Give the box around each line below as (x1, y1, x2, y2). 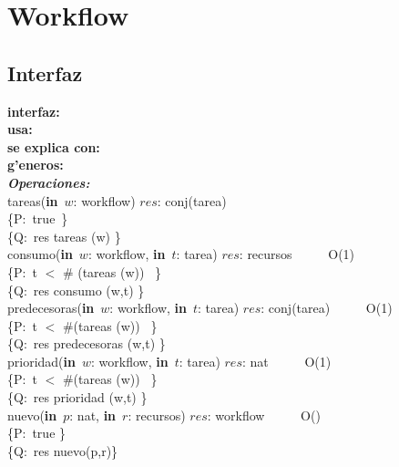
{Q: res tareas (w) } (7, 226, 121, 245)
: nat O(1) (241, 351, 332, 370)
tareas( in (7, 191, 58, 210)
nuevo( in (7, 405, 57, 424)
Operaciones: (7, 172, 90, 192)
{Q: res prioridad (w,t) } (7, 388, 148, 407)
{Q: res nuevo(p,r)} (7, 441, 118, 460)
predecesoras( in (7, 298, 95, 317)
